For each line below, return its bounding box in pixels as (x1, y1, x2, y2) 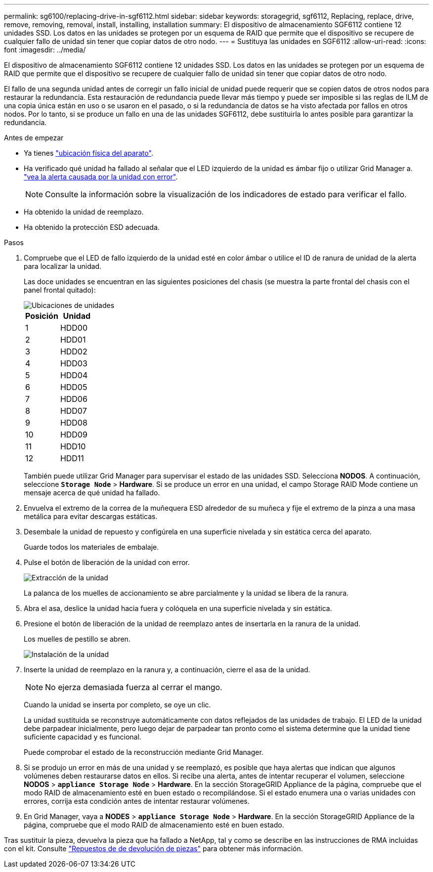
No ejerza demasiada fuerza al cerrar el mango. (45, 682, 222, 692)
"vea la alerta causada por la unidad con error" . (24, 173, 178, 181)
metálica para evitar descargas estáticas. (24, 512, 158, 521)
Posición (25, 311, 58, 321)
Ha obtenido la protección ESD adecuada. (24, 223, 160, 231)
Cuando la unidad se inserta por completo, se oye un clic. (24, 700, 211, 709)
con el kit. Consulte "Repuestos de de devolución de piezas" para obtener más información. (4, 844, 303, 853)
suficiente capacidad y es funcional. (24, 733, 141, 741)
